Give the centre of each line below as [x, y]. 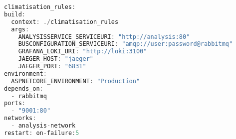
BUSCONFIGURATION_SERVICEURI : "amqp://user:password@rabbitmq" [125, 44]
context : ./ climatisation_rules [65, 22]
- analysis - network [43, 126]
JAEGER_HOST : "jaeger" [56, 59]
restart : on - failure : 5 [42, 133]
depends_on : [24, 88]
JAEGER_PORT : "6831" [52, 66]
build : [15, 14]
